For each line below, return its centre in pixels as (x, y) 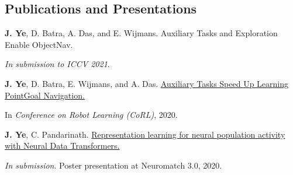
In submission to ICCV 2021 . (57, 64)
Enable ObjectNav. (39, 44)
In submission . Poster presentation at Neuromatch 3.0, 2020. (113, 165)
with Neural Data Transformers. (62, 146)
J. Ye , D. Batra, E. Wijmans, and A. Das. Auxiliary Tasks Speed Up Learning (147, 83)
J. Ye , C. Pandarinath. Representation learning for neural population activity (145, 134)
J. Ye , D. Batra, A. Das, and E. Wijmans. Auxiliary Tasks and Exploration (141, 33)
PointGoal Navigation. (45, 95)
